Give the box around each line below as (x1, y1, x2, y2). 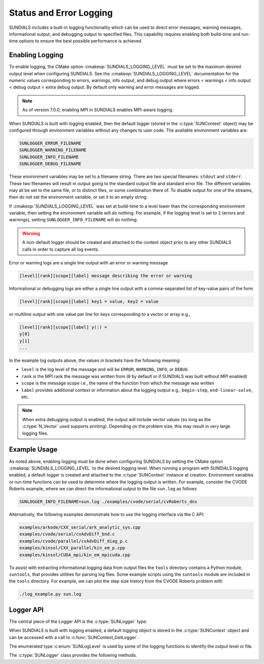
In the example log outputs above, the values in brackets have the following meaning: (9, 357, 181, 363)
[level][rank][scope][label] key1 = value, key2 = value (19, 299, 159, 304)
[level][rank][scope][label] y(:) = (19, 324, 108, 330)
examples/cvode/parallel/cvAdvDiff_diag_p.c (19, 538, 128, 544)
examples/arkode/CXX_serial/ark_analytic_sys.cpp (19, 524, 141, 530)
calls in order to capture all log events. (22, 246, 100, 252)
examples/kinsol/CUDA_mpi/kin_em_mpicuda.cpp (19, 552, 131, 558)
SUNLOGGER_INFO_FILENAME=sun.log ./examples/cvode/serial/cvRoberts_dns (19, 499, 198, 504)
